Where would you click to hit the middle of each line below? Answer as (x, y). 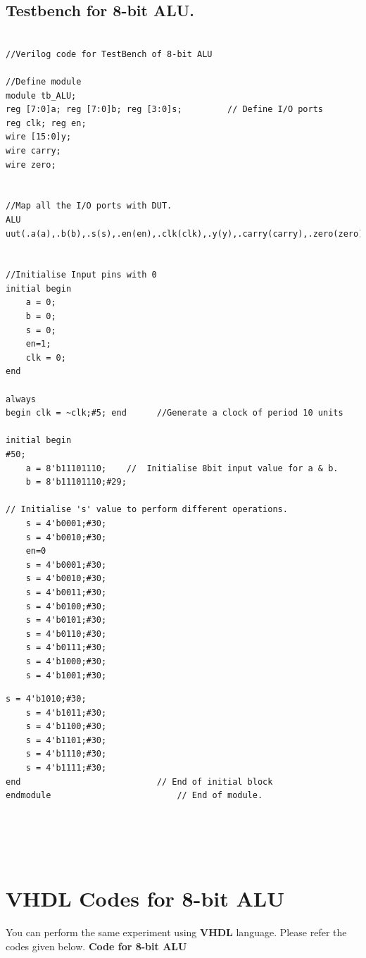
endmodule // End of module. (134, 796)
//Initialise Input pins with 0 (81, 275)
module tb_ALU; (41, 95)
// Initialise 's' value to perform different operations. (147, 510)
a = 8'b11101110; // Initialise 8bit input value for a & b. (182, 468)
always (21, 399)
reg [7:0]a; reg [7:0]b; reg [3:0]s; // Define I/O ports (165, 110)
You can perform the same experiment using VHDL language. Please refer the (176, 932)
